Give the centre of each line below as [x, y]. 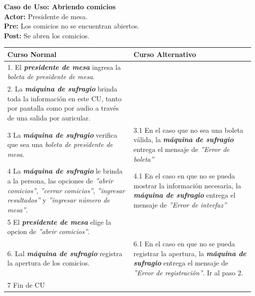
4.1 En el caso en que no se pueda [184, 176]
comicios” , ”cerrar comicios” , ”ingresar [66, 190]
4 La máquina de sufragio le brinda [65, 171]
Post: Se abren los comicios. [47, 35]
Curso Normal [32, 54]
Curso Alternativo [165, 54]
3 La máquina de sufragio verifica [62, 134]
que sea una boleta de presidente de [60, 144]
